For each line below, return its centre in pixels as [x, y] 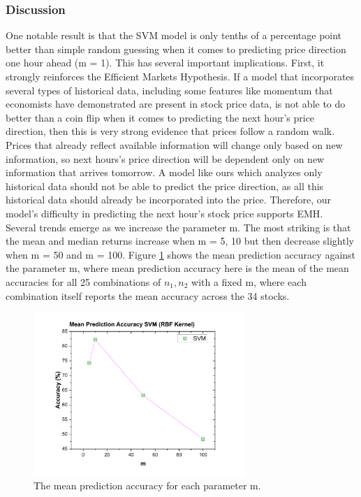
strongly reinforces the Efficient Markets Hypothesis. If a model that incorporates [180, 76]
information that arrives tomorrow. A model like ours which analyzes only [164, 172]
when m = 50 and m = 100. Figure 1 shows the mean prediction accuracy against [181, 254]
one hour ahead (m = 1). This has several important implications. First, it [165, 63]
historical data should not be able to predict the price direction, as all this [165, 186]
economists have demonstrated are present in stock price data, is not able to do [176, 104]
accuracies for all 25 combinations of [83, 281]
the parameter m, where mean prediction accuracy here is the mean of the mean [177, 268]
